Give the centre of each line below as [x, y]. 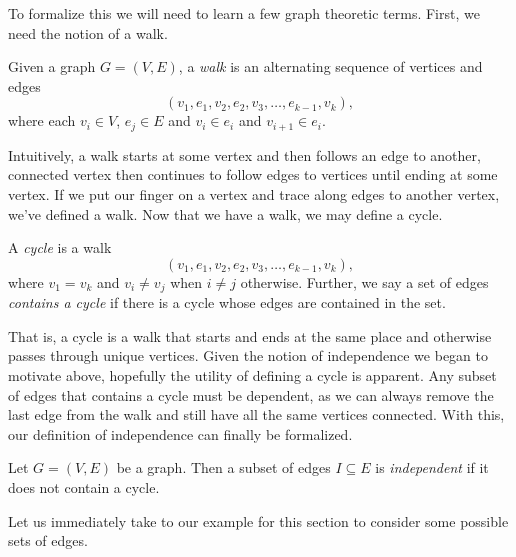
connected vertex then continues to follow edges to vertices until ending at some [253, 174]
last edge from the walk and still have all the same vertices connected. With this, [256, 414]
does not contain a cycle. [84, 487]
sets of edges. [48, 540]
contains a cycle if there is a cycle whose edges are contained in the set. [227, 302]
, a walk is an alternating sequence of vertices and [330, 66]
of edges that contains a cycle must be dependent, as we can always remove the [251, 394]
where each [42, 120]
